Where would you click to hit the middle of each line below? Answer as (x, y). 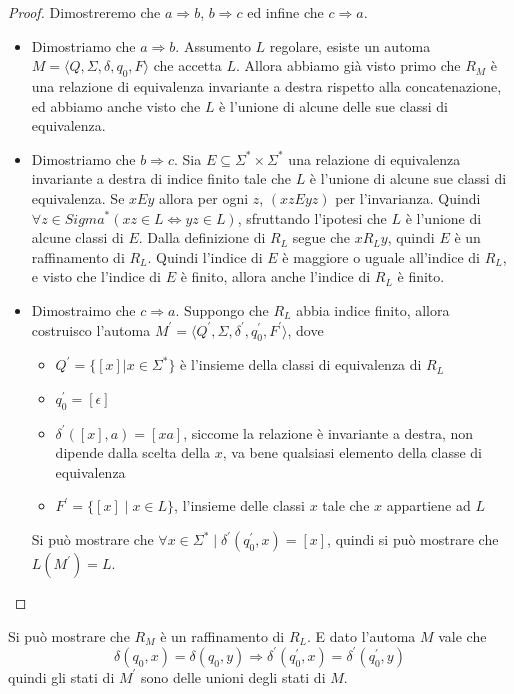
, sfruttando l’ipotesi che (312, 217)
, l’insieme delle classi (239, 505)
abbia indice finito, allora (373, 309)
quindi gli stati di (61, 676)
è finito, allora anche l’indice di (275, 276)
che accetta (187, 65)
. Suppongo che (222, 309)
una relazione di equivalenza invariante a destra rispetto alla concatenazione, (266, 85)
